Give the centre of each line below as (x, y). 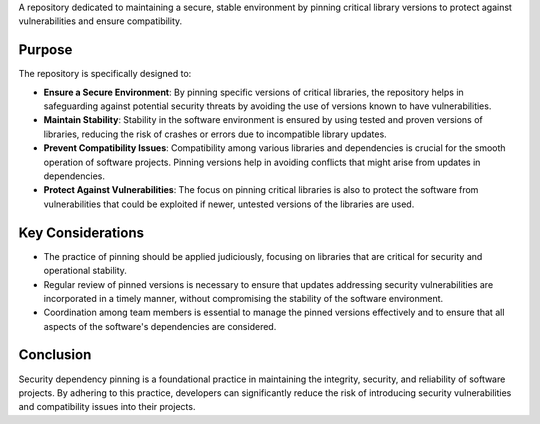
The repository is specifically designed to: (105, 74)
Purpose (45, 50)
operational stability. (85, 271)
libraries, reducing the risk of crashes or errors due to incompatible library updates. (215, 134)
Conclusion (55, 355)
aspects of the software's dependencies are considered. (160, 326)
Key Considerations (81, 232)
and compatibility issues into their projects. (107, 407)
